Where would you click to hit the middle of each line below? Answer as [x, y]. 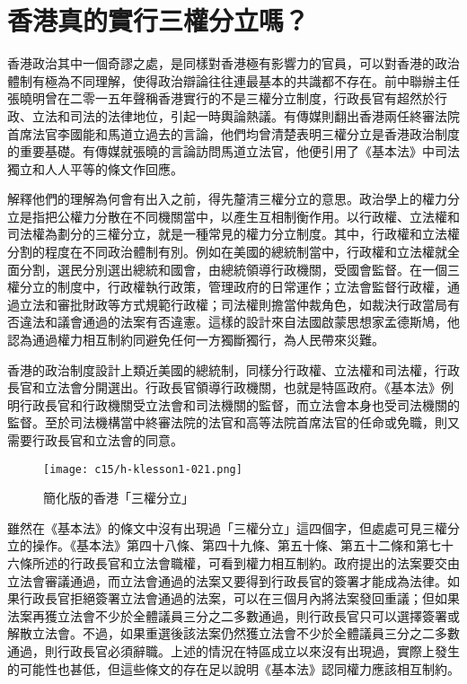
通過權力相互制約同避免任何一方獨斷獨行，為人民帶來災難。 [208, 340]
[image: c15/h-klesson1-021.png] [143, 469]
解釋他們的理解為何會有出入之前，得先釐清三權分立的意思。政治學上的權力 [227, 199]
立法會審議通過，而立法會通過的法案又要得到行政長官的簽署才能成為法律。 [227, 580]
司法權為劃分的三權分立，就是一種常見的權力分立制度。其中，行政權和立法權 [233, 234]
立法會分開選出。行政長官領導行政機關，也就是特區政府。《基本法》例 [249, 387]
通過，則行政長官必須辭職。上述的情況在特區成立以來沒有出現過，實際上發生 [233, 651]
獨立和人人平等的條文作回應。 [95, 168]
